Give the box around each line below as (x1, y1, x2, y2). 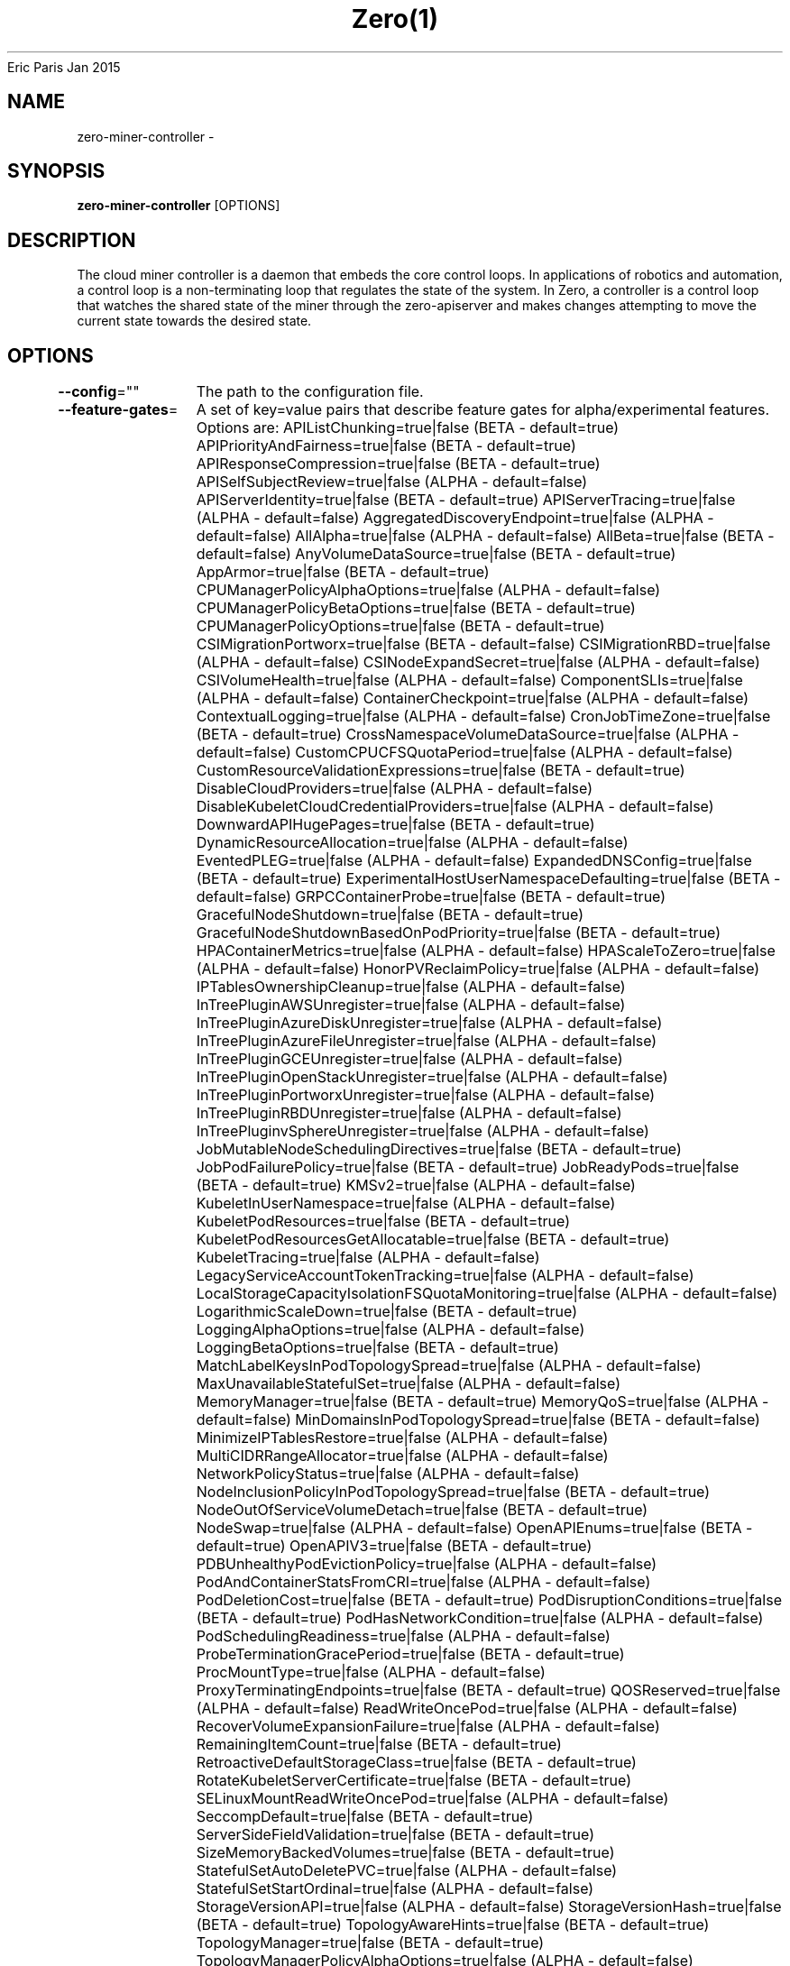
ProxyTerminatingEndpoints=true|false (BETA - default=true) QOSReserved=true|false (196, 1681, 781, 1700)
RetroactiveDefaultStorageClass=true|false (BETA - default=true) (196, 1753, 637, 1772)
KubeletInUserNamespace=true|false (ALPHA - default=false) (196, 1194, 616, 1213)
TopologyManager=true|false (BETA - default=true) (196, 1934, 545, 1952)
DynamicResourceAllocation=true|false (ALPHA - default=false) (196, 833, 629, 852)
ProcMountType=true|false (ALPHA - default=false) (196, 1663, 546, 1682)
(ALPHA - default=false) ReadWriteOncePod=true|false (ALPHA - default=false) (196, 1699, 738, 1718)
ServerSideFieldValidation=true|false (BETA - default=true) (196, 1825, 595, 1844)
